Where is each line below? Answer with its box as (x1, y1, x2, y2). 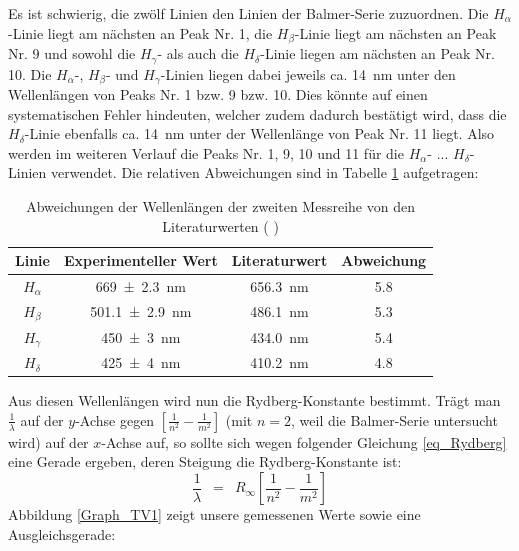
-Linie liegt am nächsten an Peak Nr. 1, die (8, 22, 273, 43)
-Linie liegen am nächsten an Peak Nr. (260, 43, 495, 64)
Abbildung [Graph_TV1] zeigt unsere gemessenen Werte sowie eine (8, 504, 421, 525)
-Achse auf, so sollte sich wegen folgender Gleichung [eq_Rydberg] (101, 431, 507, 452)
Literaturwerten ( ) (162, 215, 279, 236)
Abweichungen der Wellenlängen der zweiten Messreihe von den (26, 195, 415, 216)
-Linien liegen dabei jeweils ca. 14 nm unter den (160, 63, 456, 84)
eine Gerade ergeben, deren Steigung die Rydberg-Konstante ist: (8, 451, 402, 472)
